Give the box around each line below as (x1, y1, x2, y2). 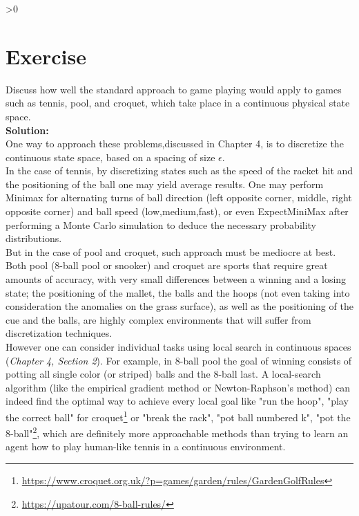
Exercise (6, 42, 86, 70)
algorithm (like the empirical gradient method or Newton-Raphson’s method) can (6, 380, 351, 394)
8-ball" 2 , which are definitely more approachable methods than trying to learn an (6, 424, 349, 440)
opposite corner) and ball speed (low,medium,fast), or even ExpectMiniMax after (6, 204, 349, 219)
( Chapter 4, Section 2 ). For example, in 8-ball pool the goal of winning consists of (6, 353, 352, 367)
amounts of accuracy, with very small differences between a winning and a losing (6, 272, 347, 286)
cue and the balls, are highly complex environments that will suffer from (6, 312, 311, 326)
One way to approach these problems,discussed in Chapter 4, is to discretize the (6, 136, 344, 151)
